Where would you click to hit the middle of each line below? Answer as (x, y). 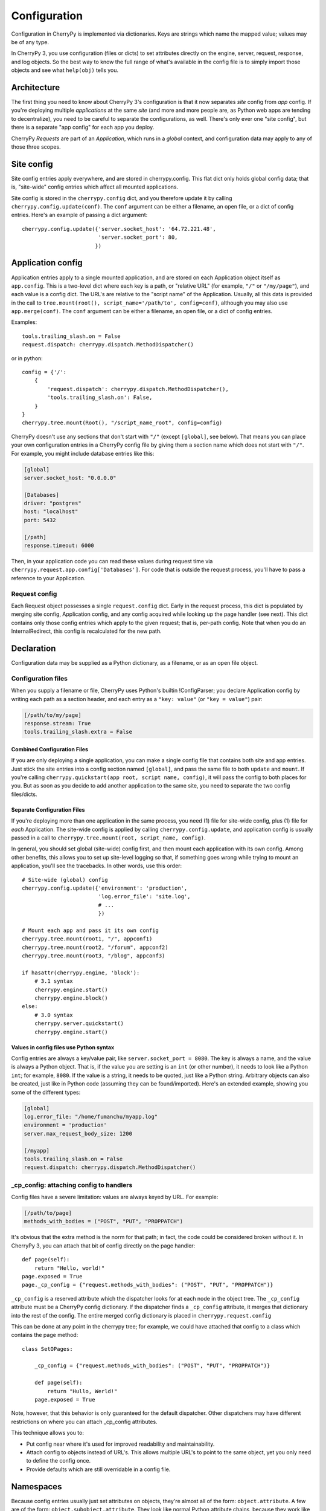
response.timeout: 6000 (59, 546)
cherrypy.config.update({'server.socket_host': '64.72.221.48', (119, 229)
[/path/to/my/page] (53, 715)
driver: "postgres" (53, 503)
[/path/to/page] (48, 1213)
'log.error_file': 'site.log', (144, 897)
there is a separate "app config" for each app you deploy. (83, 128)
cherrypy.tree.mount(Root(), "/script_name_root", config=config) (122, 423)
